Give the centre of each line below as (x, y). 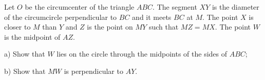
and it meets (152, 17)
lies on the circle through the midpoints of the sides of (142, 54)
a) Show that (25, 54)
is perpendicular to (93, 71)
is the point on (110, 27)
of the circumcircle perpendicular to (61, 17)
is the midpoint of (32, 36)
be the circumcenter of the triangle (80, 7)
